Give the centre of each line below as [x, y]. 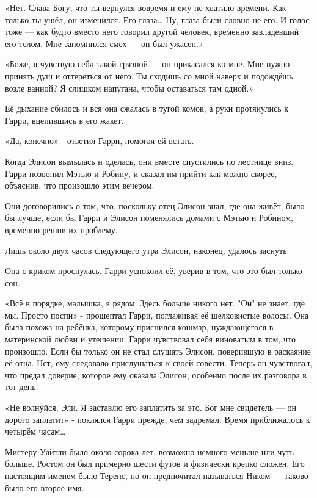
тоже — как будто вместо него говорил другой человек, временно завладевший [152, 31]
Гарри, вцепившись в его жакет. [64, 120]
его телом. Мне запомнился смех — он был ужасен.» [104, 43]
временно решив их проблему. [61, 229]
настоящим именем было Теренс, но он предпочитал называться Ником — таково [157, 475]
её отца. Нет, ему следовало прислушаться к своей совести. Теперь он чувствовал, [159, 363]
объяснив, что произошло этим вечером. [80, 185]
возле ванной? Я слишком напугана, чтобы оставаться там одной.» [129, 88]
